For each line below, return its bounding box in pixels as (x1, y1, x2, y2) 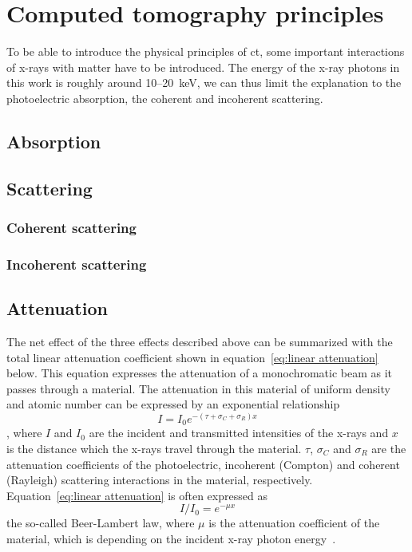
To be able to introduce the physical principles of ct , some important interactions (6, 43, 405, 60)
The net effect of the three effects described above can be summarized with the (6, 333, 393, 349)
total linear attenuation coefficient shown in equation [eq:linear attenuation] (6, 349, 378, 365)
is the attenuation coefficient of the (208, 515, 380, 531)
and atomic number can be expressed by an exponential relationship (6, 396, 340, 412)
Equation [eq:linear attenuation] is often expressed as (6, 487, 267, 503)
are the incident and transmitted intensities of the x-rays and (89, 424, 389, 441)
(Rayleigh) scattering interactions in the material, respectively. (6, 471, 313, 488)
